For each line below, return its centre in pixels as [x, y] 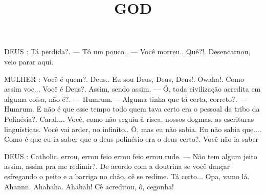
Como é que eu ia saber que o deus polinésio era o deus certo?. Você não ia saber [131, 139]
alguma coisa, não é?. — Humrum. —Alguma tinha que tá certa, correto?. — [126, 99]
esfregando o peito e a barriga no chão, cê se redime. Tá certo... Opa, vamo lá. [127, 176]
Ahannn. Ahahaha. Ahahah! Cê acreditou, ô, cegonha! [89, 186]
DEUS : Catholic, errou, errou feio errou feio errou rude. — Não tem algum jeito [131, 156]
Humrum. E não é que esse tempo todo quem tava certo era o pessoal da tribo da [132, 109]
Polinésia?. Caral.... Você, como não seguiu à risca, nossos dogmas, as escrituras [129, 118]
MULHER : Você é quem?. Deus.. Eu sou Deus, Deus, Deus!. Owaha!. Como [124, 79]
